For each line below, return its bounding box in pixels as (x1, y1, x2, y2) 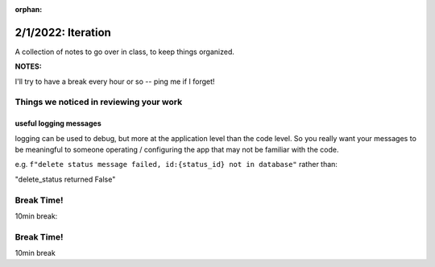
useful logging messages (14, 119, 101, 128)
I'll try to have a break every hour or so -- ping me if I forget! (14, 77, 215, 86)
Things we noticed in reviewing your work (14, 97, 183, 108)
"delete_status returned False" (14, 174, 116, 184)
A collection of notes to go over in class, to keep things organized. (14, 47, 235, 56)
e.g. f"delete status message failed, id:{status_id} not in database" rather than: (14, 160, 338, 169)
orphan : (14, 5, 43, 14)
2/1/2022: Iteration (14, 25, 112, 40)
